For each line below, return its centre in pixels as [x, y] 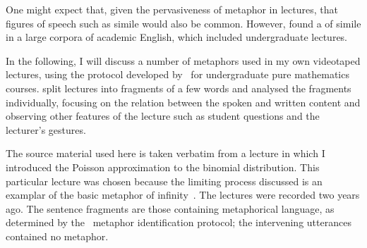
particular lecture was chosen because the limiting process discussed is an [164, 181]
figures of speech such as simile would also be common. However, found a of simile [183, 23]
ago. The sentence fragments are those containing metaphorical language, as [170, 208]
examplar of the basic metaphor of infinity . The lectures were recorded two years [183, 195]
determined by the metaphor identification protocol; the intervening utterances [179, 222]
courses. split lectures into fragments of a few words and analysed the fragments [179, 88]
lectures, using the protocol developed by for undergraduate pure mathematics [178, 74]
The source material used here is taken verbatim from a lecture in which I [166, 153]
